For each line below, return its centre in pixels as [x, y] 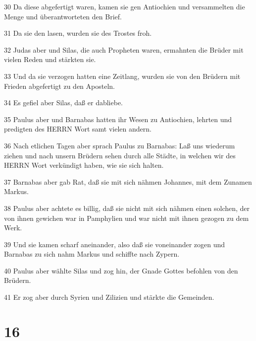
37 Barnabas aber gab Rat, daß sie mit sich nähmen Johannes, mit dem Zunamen [128, 181]
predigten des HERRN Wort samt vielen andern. [78, 129]
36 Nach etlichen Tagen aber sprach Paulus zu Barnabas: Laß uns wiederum [120, 145]
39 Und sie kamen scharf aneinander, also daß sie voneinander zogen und [115, 244]
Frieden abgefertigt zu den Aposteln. [59, 86]
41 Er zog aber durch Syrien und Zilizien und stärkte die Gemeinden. [109, 297]
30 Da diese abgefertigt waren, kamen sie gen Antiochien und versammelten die [125, 6]
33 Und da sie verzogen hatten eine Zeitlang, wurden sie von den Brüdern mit [122, 76]
